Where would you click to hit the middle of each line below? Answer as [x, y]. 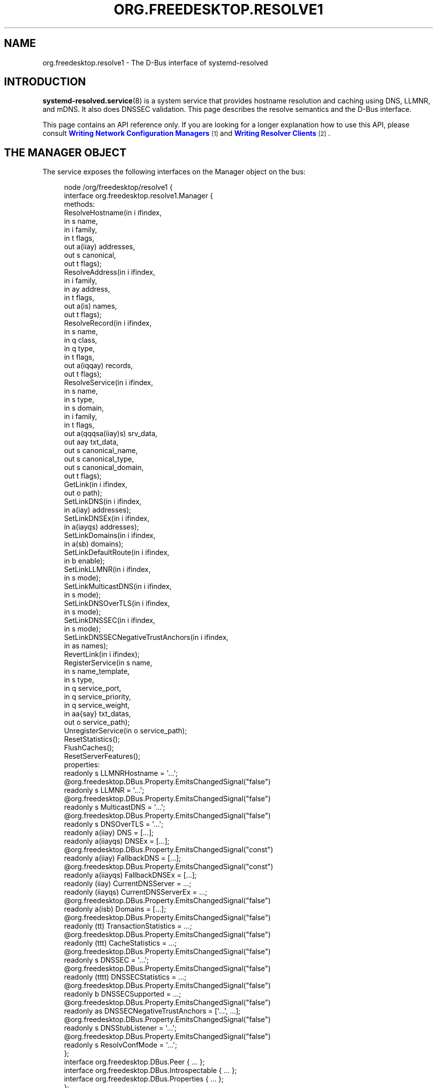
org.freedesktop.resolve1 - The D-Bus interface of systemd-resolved [155, 62]
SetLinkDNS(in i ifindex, [103, 502]
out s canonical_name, [101, 451]
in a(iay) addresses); [98, 510]
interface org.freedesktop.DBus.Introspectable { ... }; [150, 1071]
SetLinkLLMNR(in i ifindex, [107, 569]
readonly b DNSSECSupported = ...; [122, 994]
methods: [80, 204]
